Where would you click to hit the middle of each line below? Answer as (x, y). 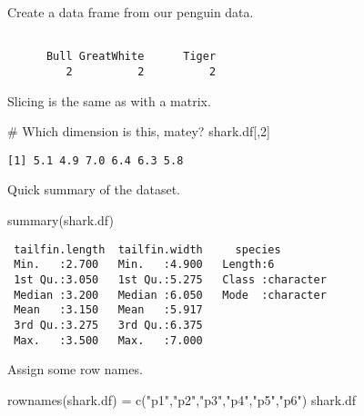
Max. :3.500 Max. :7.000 (108, 340)
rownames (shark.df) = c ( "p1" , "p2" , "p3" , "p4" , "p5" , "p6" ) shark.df (182, 399)
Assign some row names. (75, 369)
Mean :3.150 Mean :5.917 (108, 310)
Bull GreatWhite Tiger (131, 57)
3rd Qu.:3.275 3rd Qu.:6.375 (108, 325)
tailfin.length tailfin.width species (147, 249)
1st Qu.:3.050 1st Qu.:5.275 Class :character (170, 279)
